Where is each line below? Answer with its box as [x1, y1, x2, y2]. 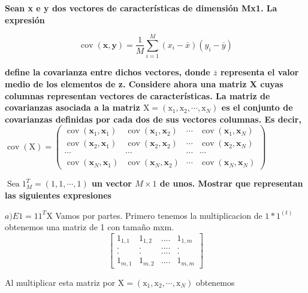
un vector [92, 177, 132, 190]
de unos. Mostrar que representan [159, 177, 303, 190]
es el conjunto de [221, 101, 293, 114]
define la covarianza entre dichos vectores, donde [5, 66, 210, 78]
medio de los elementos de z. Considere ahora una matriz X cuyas [5, 77, 283, 90]
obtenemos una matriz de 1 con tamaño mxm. [5, 221, 174, 233]
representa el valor [220, 66, 299, 78]
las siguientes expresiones [5, 189, 111, 202]
